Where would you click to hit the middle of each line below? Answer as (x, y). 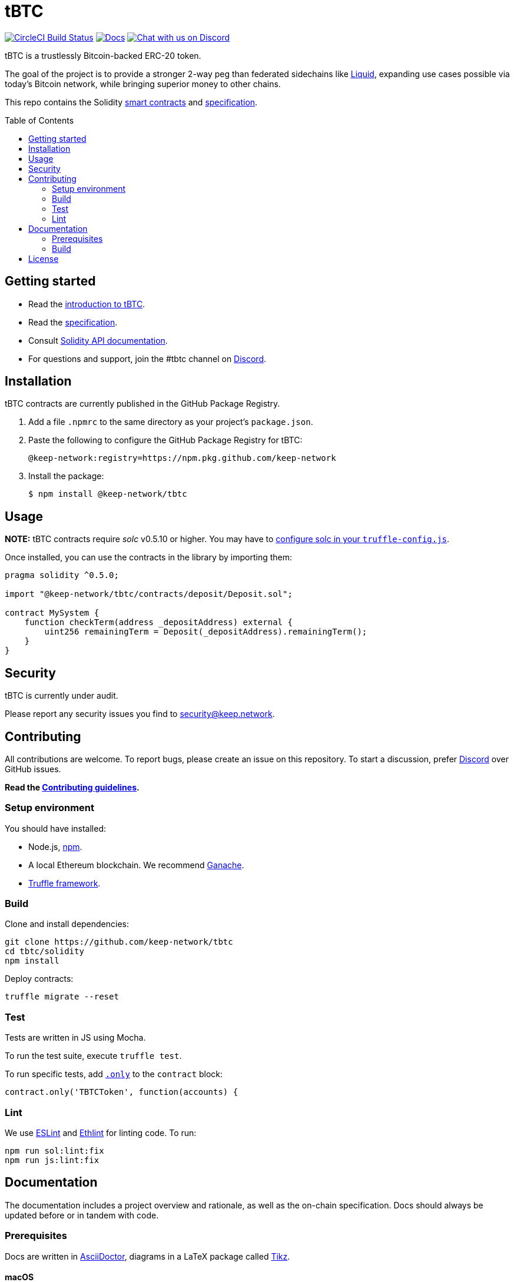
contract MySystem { (52, 613)
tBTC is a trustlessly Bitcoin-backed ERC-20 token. (103, 55)
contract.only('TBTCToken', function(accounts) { (122, 1092)
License (44, 258)
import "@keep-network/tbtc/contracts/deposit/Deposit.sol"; (149, 594)
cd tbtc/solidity (44, 951)
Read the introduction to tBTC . (87, 304)
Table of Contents (39, 120)
